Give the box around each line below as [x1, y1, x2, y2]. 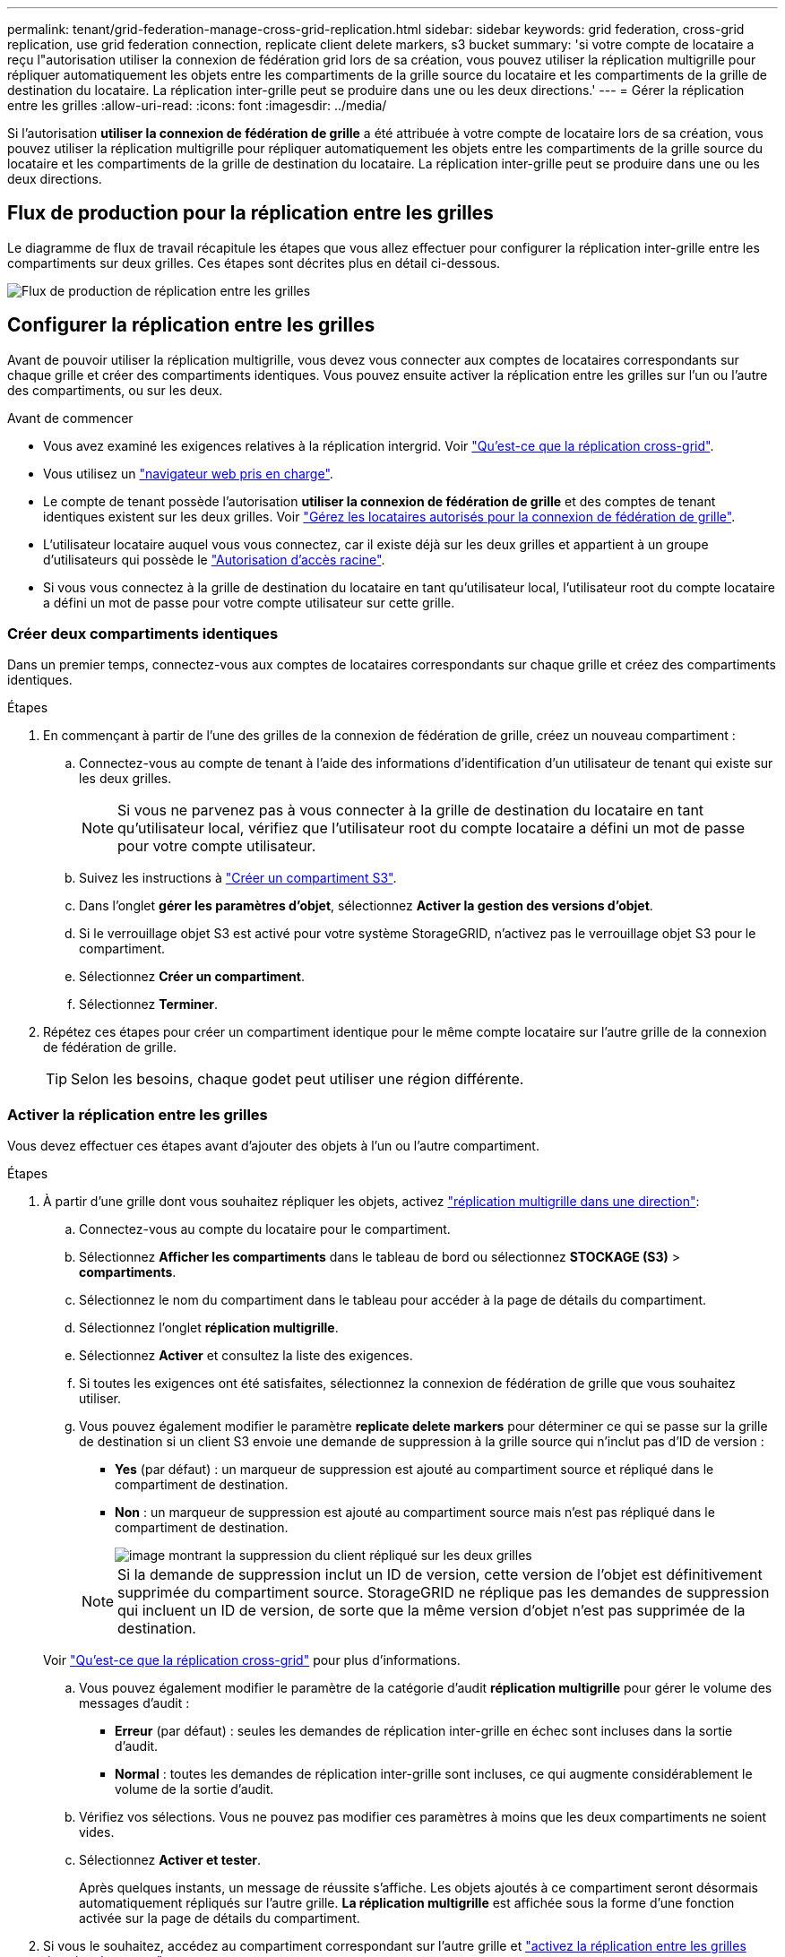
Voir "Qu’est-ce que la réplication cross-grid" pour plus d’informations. [43, 1652, 461, 1668]
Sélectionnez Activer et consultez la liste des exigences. [79, 1348, 413, 1364]
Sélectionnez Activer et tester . [79, 1852, 262, 1868]
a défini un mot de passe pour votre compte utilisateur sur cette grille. [43, 594, 455, 610]
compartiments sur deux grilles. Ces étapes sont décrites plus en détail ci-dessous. [7, 254, 501, 271]
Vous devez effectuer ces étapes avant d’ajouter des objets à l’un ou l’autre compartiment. [7, 1138, 539, 1154]
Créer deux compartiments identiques [7, 625, 279, 643]
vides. [79, 1824, 115, 1841]
